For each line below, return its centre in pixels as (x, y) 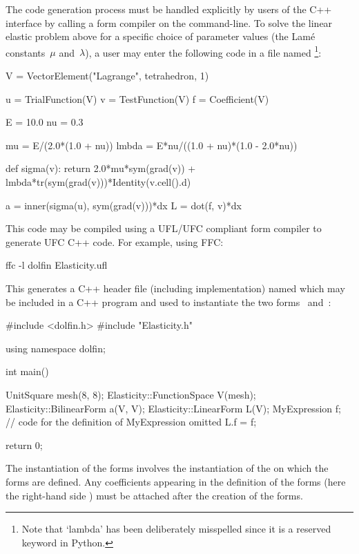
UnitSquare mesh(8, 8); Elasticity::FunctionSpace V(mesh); (131, 394)
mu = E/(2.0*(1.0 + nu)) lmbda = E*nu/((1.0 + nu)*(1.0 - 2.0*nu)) (152, 145)
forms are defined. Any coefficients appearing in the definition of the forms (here (176, 481)
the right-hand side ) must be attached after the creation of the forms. (154, 495)
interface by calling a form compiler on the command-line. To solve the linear (169, 22)
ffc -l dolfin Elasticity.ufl (57, 265)
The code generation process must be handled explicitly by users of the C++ (169, 9)
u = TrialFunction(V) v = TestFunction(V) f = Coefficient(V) (137, 98)
